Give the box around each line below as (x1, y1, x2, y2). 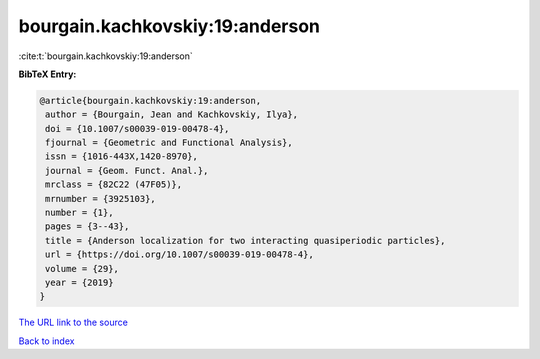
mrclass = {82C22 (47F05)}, (45, 179, 183, 190)
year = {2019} (45, 277, 114, 288)
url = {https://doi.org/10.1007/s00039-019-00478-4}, (45, 249, 314, 260)
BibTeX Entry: (18, 68, 77, 80)
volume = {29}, (45, 263, 120, 274)
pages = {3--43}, (45, 221, 130, 232)
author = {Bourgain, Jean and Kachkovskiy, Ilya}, (45, 109, 299, 120)
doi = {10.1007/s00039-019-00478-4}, (45, 123, 230, 134)
